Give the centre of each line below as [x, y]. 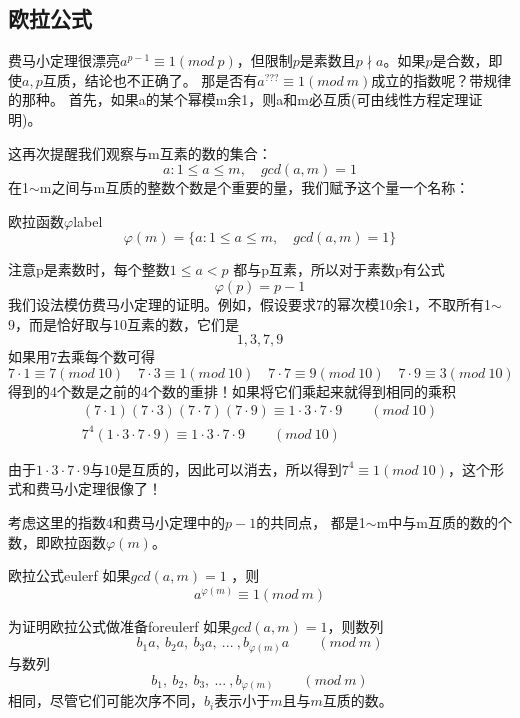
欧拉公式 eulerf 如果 [69, 575]
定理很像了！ [119, 488]
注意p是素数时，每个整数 [89, 269]
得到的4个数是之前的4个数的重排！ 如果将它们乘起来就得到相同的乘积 [232, 390]
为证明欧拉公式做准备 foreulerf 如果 [120, 625]
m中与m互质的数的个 [444, 522]
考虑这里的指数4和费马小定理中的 [116, 522]
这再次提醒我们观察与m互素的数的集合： [140, 152]
